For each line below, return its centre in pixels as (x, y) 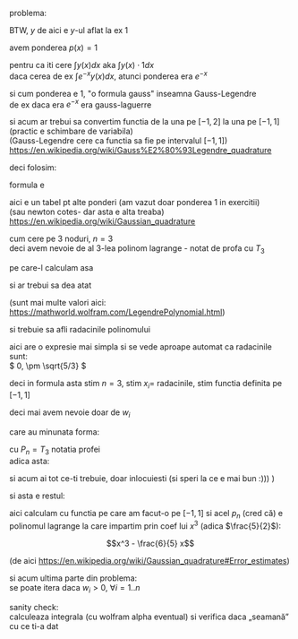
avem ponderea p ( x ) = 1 (54, 47)
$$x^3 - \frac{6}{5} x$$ (150, 543)
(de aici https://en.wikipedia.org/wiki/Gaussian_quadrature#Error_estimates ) (150, 560)
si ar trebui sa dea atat (51, 285)
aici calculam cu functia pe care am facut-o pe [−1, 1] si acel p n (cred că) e (146, 514)
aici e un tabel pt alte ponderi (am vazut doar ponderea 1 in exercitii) (135, 203)
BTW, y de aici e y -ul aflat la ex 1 (69, 30)
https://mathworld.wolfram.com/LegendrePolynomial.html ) (117, 312)
